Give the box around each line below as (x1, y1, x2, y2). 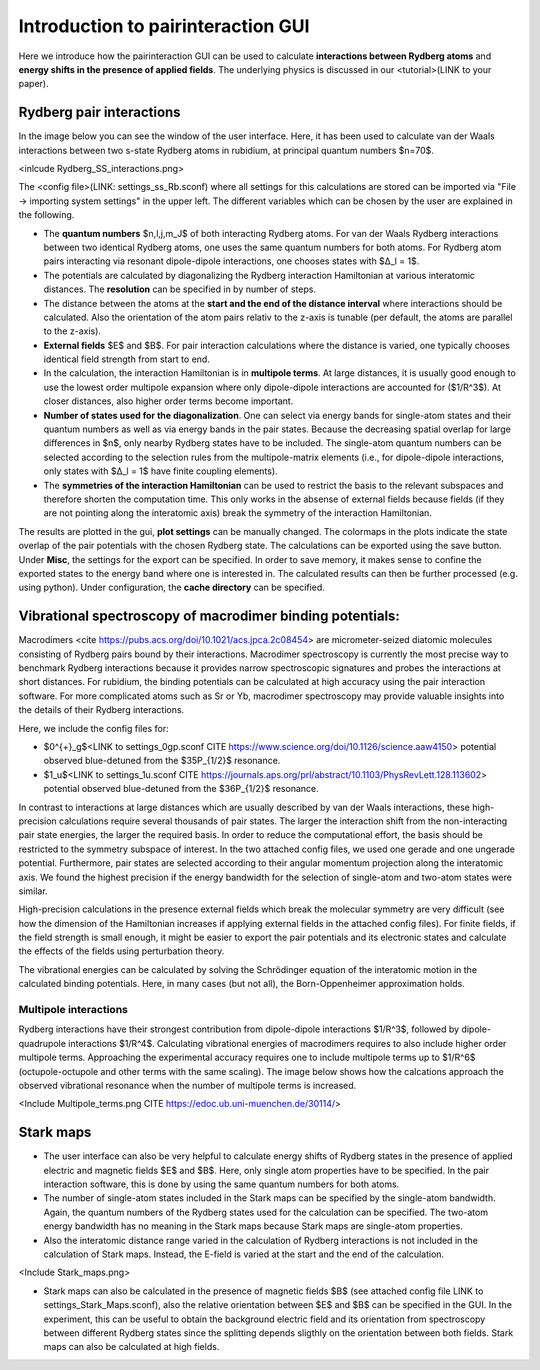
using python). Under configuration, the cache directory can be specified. (18, 581, 325, 594)
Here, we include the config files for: (18, 722, 169, 734)
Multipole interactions (18, 1003, 129, 1016)
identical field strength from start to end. (43, 353, 210, 365)
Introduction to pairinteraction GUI (18, 15, 310, 37)
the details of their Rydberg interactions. (18, 704, 185, 716)
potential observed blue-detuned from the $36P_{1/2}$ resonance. (43, 783, 319, 795)
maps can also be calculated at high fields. (43, 1341, 220, 1353)
